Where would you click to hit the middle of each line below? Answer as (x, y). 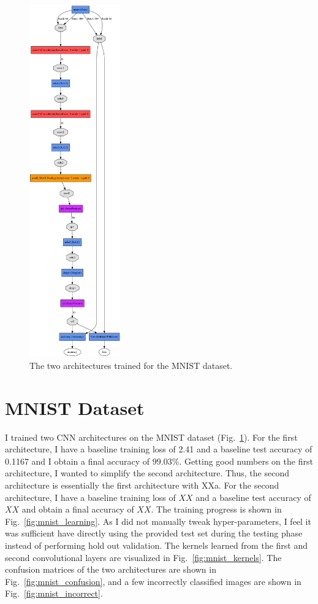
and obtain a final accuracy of (78, 509)
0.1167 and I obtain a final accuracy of (78, 461)
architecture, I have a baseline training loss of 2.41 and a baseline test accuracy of (159, 449)
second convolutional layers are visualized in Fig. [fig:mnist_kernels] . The (143, 557)
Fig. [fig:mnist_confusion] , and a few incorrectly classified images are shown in (153, 581)
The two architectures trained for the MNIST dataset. (131, 365)
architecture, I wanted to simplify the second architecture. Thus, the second (147, 473)
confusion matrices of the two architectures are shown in (111, 569)
